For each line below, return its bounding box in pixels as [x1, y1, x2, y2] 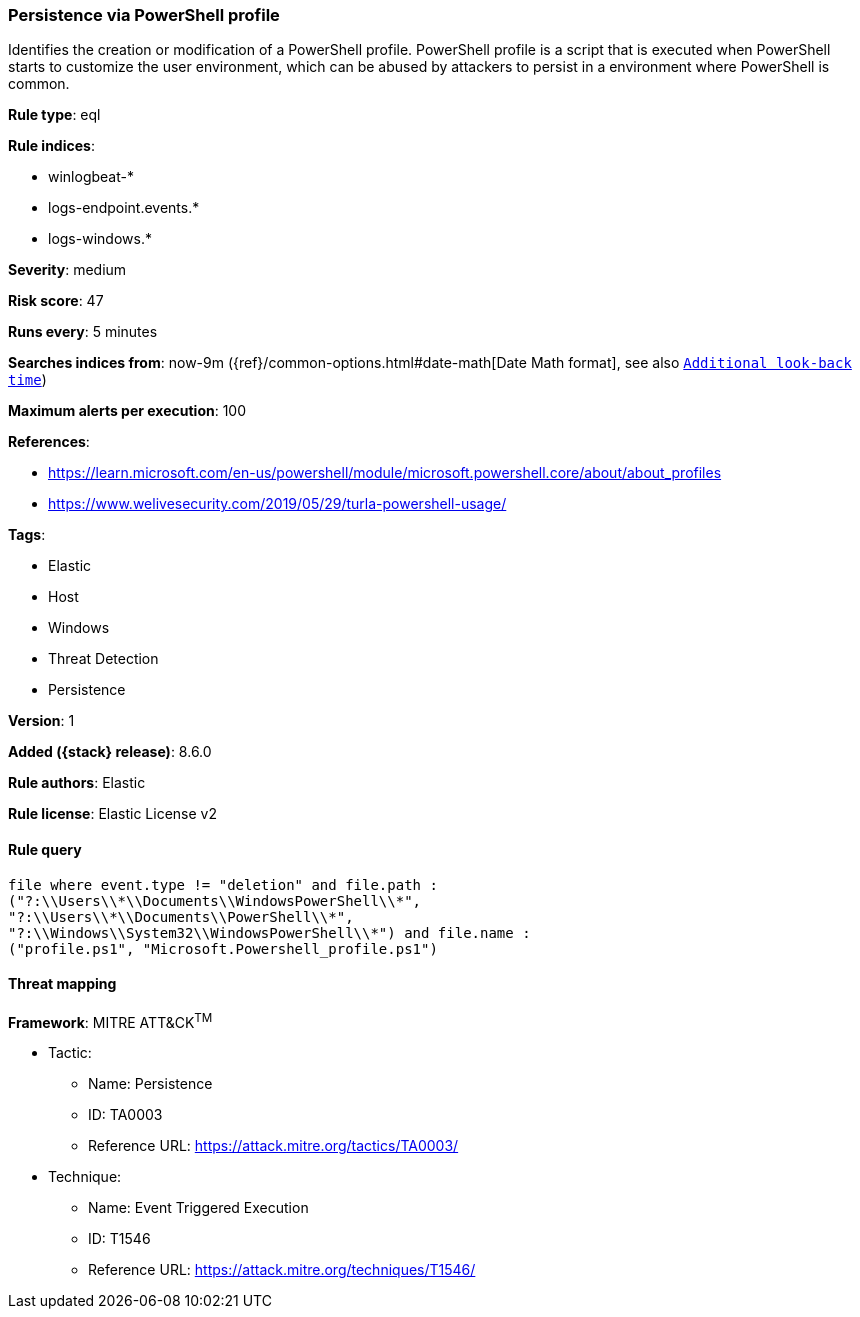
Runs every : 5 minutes [8, 323, 158, 341]
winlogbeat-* [48, 168, 134, 186]
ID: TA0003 [88, 1106, 163, 1124]
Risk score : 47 [8, 292, 104, 310]
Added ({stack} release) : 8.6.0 [8, 743, 212, 761]
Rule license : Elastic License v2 [8, 805, 217, 823]
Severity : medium [8, 261, 127, 279]
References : [8, 433, 90, 451]
